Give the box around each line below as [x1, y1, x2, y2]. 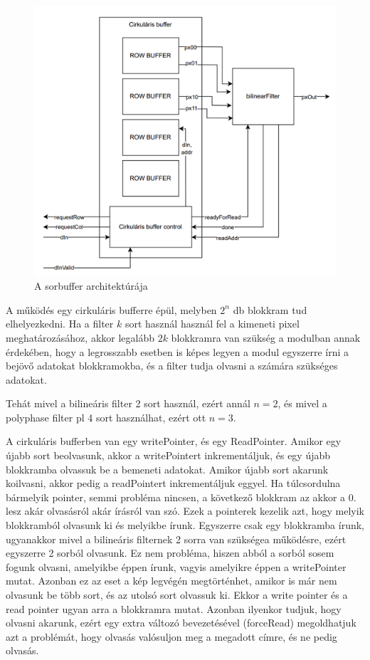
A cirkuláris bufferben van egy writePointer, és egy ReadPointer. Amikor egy [6, 434, 342, 449]
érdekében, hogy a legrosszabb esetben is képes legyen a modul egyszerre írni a [6, 344, 349, 359]
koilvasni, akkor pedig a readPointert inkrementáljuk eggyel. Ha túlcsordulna [6, 476, 341, 491]
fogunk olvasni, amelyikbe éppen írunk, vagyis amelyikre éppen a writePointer [6, 559, 347, 574]
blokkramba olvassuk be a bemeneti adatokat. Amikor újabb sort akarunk [6, 461, 329, 476]
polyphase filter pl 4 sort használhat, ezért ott [6, 409, 206, 424]
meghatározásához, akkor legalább [6, 330, 154, 345]
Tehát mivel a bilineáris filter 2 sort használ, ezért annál [6, 396, 250, 411]
